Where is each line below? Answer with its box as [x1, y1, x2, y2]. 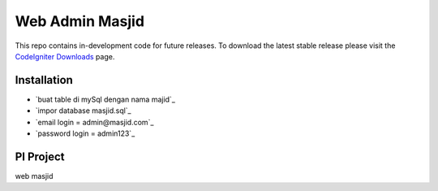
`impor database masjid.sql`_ [35, 106, 131, 115]
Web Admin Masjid [15, 12, 145, 30]
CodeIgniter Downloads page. [15, 51, 115, 61]
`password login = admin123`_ [35, 128, 135, 138]
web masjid [15, 171, 54, 180]
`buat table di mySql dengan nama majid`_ [35, 94, 176, 104]
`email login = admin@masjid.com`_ [35, 117, 154, 127]
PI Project [15, 150, 65, 163]
